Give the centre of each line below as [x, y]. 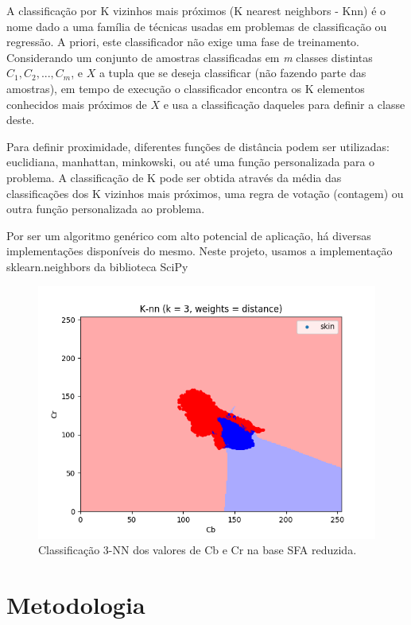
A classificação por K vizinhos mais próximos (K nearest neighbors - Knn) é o [196, 10]
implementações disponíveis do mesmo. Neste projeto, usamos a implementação [200, 251]
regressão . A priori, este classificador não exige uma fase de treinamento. [183, 42]
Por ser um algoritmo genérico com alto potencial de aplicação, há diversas [189, 235]
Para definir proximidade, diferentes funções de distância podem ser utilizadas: [198, 146]
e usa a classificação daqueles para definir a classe [284, 104]
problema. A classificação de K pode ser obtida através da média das [174, 177]
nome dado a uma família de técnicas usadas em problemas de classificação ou [197, 26]
